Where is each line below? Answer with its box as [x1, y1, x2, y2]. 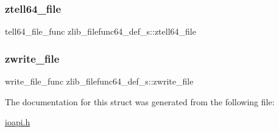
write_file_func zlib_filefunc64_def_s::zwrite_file [5, 75, 194, 88]
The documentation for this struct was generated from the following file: [5, 95, 275, 108]
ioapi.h [5, 116, 30, 128]
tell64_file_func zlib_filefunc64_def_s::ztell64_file [5, 25, 196, 38]
